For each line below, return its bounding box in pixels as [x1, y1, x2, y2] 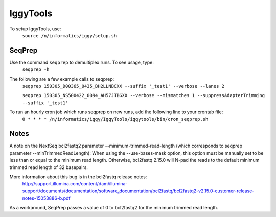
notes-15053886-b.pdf [22, 195, 71, 201]
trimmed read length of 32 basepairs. [9, 164, 88, 171]
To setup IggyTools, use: [9, 26, 61, 32]
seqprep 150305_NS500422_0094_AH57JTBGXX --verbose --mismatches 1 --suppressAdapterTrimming [22, 92, 265, 99]
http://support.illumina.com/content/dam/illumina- [22, 181, 128, 187]
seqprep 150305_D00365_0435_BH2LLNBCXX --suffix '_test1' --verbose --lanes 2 [22, 83, 225, 89]
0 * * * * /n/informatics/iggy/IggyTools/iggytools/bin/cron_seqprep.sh [22, 116, 209, 122]
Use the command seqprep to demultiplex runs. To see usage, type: [9, 59, 154, 65]
